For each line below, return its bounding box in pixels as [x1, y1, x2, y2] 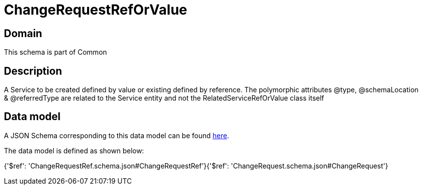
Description [4, 64, 62, 77]
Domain [4, 27, 43, 40]
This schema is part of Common [4, 48, 107, 57]
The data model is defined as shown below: [4, 146, 144, 155]
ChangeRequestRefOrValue [4, 1, 187, 18]
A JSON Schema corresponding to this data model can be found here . [4, 131, 229, 140]
